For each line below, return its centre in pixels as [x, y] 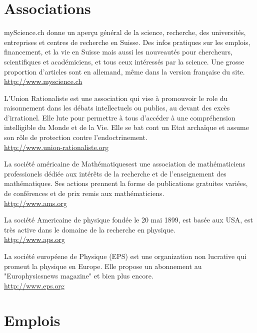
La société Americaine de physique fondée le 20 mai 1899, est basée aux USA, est [128, 220]
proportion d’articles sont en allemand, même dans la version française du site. [124, 71]
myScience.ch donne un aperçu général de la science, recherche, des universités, [125, 32]
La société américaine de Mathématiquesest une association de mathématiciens [125, 164]
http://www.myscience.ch [43, 81]
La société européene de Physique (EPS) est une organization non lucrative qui [125, 256]
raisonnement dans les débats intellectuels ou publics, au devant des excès [117, 108]
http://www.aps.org [34, 239]
